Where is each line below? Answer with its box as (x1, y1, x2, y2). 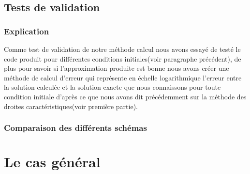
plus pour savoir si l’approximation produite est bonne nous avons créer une (4, 63, 229, 73)
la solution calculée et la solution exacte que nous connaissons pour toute (4, 82, 221, 92)
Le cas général (4, 152, 101, 172)
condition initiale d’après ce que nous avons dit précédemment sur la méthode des (4, 91, 247, 101)
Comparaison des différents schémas (4, 122, 147, 134)
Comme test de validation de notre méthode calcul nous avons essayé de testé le (4, 44, 241, 54)
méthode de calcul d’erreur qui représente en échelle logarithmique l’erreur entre (4, 72, 242, 82)
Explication (4, 25, 49, 37)
